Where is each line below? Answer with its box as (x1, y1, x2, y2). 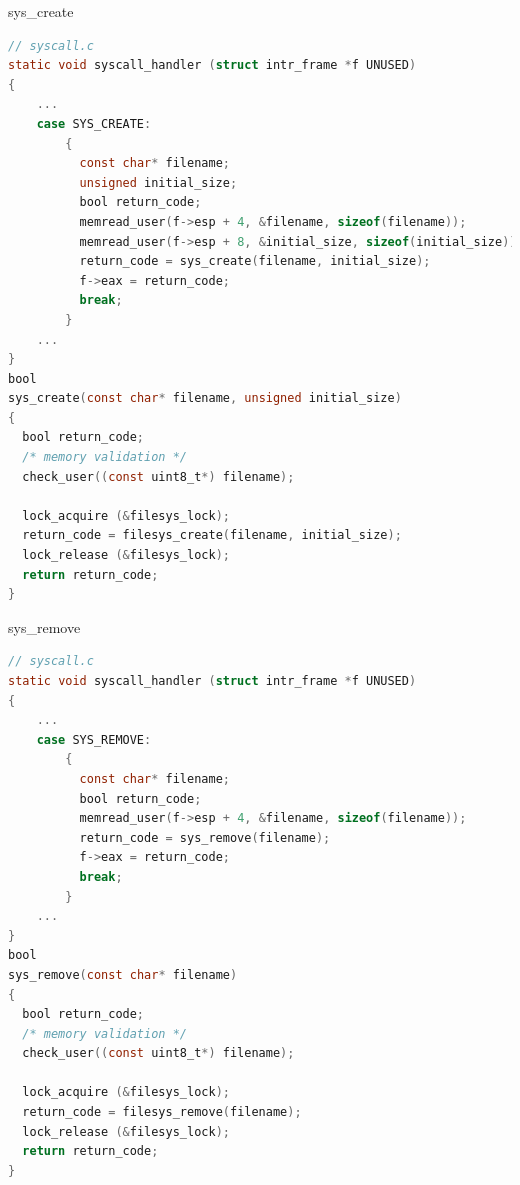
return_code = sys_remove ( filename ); (79, 830, 331, 845)
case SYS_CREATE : (36, 116, 152, 131)
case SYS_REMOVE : (36, 732, 152, 747)
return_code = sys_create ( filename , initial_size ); (79, 254, 431, 269)
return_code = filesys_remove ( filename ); (22, 1105, 302, 1120)
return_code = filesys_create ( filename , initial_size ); (22, 528, 402, 543)
